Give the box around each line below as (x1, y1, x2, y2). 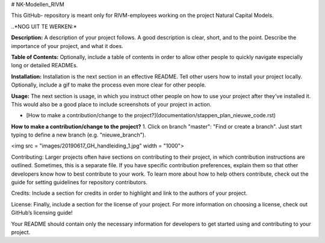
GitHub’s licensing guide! (11, 209, 73, 217)
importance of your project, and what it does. (11, 42, 123, 49)
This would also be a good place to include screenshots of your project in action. (11, 100, 212, 108)
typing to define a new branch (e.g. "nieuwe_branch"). (11, 131, 146, 138)
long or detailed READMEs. (11, 62, 78, 69)
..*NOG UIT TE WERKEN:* (11, 23, 77, 30)
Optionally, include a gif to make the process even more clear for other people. (11, 81, 206, 88)
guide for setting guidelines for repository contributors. (11, 179, 147, 186)
